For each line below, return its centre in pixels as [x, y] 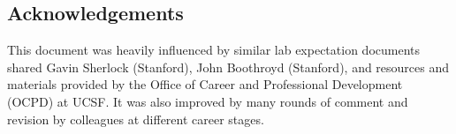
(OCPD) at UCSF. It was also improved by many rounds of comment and [208, 101]
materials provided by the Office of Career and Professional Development [205, 84]
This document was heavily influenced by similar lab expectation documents [214, 50]
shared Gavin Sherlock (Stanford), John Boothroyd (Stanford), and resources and [228, 67]
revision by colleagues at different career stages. [136, 119]
